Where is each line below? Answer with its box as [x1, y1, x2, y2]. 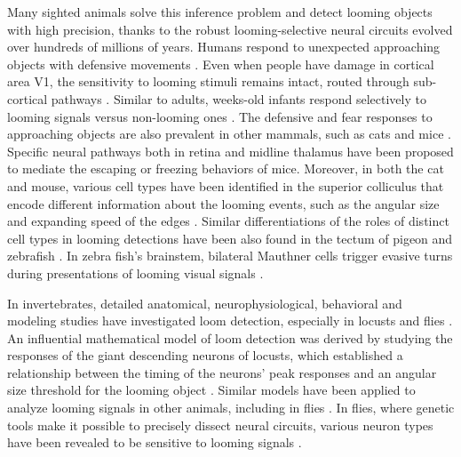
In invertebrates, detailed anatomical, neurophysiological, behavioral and [7, 293, 402, 312]
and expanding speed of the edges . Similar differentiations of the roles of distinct [7, 212, 449, 230]
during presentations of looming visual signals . [7, 263, 264, 282]
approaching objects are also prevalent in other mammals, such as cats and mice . [7, 124, 451, 143]
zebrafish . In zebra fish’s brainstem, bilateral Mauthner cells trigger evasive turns [7, 246, 453, 265]
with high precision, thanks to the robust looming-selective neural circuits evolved [7, 20, 453, 38]
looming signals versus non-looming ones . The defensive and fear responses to [7, 107, 433, 125]
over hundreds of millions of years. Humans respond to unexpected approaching [7, 37, 441, 56]
